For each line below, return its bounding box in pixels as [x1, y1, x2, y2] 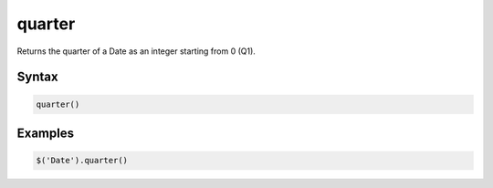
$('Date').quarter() [36, 155, 128, 166]
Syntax [16, 69, 58, 85]
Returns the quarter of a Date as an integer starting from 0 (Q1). [16, 46, 256, 57]
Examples [16, 125, 75, 141]
